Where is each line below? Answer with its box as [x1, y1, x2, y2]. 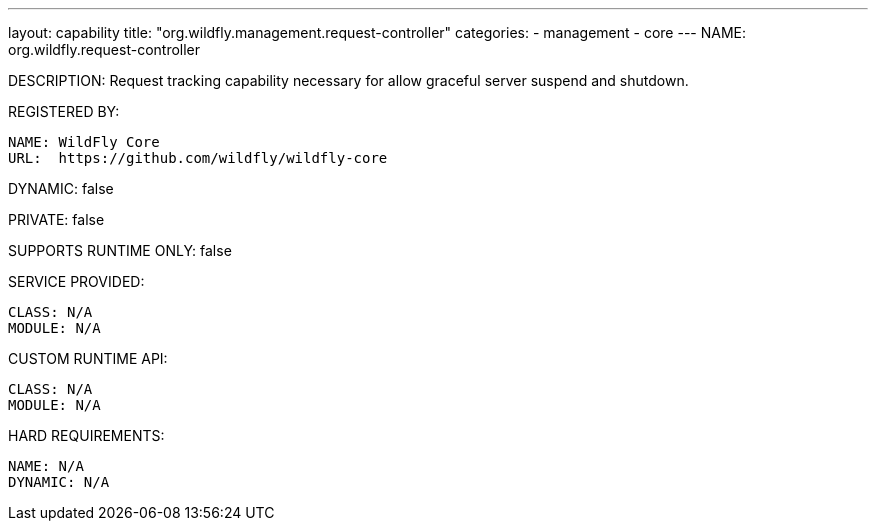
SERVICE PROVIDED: [8, 273, 145, 290]
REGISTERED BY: [8, 103, 120, 120]
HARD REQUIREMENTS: [8, 427, 165, 444]
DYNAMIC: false [8, 180, 114, 197]
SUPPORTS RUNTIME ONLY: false [8, 242, 232, 259]
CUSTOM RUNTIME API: [8, 350, 168, 367]
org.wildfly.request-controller [8, 41, 201, 58]
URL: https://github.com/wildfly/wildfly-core [8, 150, 388, 166]
